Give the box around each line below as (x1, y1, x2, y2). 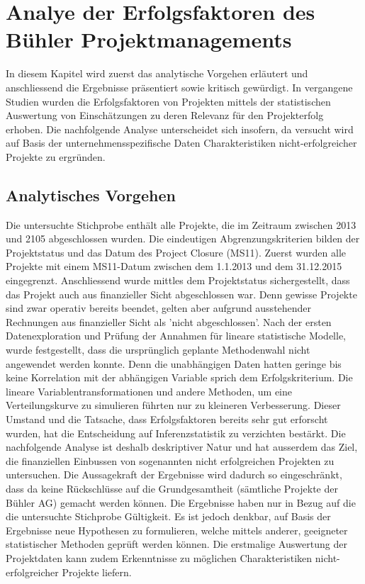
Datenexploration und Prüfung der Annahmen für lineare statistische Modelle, (6, 328, 347, 343)
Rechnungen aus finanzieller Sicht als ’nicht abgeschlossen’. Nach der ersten (6, 314, 332, 329)
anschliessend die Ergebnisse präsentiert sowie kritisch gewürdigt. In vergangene (6, 79, 353, 94)
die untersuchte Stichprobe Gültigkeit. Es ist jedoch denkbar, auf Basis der (6, 509, 331, 524)
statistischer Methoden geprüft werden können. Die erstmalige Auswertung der (6, 537, 347, 551)
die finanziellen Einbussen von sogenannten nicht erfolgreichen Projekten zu (6, 453, 335, 468)
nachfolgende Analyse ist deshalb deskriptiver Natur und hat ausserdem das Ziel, (6, 439, 358, 454)
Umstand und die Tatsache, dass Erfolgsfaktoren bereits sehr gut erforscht (6, 411, 328, 426)
